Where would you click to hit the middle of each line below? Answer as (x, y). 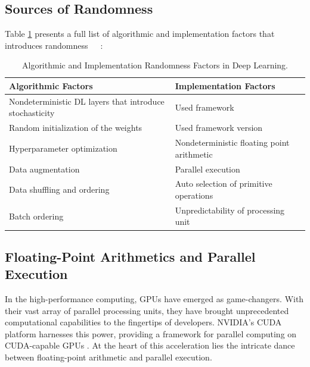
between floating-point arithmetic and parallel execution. (108, 357)
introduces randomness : (54, 45)
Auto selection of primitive (224, 183)
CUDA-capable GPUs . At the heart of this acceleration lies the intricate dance (150, 345)
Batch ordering (36, 216)
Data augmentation (44, 169)
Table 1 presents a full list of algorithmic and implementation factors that (140, 34)
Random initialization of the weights (76, 128)
